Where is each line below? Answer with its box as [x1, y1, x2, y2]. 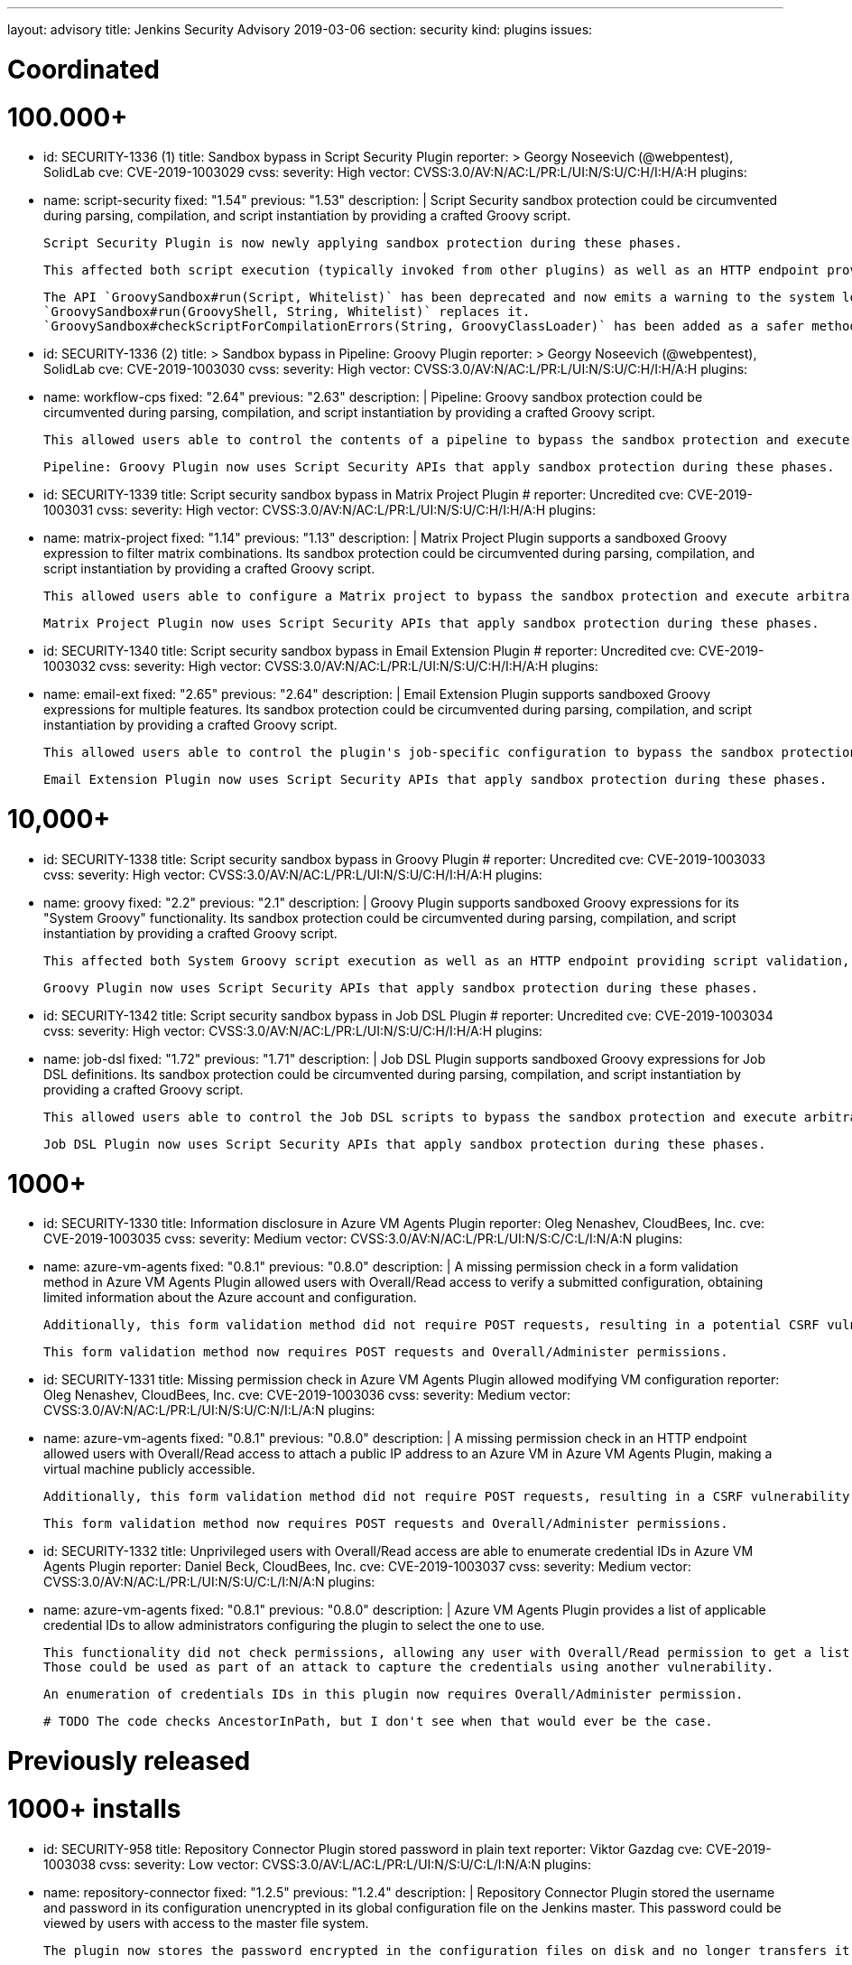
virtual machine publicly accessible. [43, 1461, 255, 1477]
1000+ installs [7, 1793, 181, 1824]
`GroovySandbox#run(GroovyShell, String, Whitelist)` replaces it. [43, 304, 531, 320]
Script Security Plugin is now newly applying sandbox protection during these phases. [43, 236, 683, 251]
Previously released [7, 1746, 251, 1776]
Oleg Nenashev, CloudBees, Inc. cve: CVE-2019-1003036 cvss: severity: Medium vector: [43, 1387, 571, 1403]
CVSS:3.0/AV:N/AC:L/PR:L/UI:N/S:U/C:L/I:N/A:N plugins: [43, 1574, 375, 1590]
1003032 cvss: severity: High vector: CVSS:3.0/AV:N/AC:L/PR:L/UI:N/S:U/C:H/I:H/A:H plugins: [43, 658, 598, 675]
